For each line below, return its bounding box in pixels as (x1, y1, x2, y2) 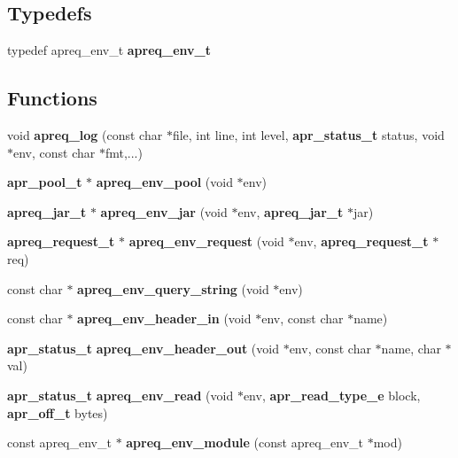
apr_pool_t (7, 173, 82, 191)
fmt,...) (105, 143, 143, 161)
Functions (7, 84, 97, 112)
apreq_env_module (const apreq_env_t (126, 433, 363, 452)
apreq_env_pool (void (96, 173, 233, 191)
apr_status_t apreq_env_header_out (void (7, 338, 279, 357)
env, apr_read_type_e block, (243, 385, 421, 404)
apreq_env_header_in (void (77, 309, 252, 328)
